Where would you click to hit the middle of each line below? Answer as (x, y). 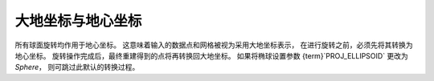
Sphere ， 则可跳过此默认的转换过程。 (77, 67)
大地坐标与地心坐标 (78, 21)
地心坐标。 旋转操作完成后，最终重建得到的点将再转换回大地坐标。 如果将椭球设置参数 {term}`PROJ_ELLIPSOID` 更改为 (212, 55)
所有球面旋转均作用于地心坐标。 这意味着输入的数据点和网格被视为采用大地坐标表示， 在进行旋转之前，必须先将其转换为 (214, 45)
